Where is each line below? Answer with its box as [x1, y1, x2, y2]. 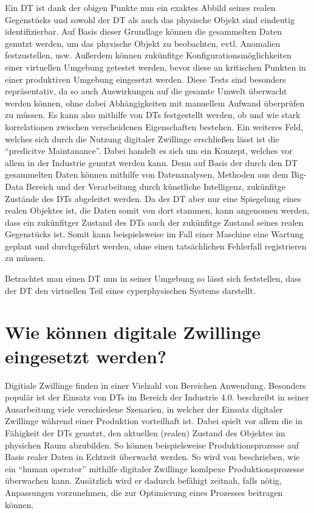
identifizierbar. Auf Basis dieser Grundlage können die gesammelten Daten [5, 25, 282, 38]
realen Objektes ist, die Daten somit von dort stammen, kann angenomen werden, [5, 204, 310, 217]
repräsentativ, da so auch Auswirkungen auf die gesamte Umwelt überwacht [5, 85, 287, 97]
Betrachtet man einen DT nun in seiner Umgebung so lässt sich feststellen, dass [5, 272, 301, 285]
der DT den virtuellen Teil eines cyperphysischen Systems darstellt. [5, 284, 256, 296]
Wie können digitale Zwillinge [5, 319, 261, 344]
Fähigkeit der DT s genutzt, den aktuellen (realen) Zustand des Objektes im [5, 426, 285, 439]
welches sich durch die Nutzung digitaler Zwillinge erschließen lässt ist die [5, 132, 279, 145]
